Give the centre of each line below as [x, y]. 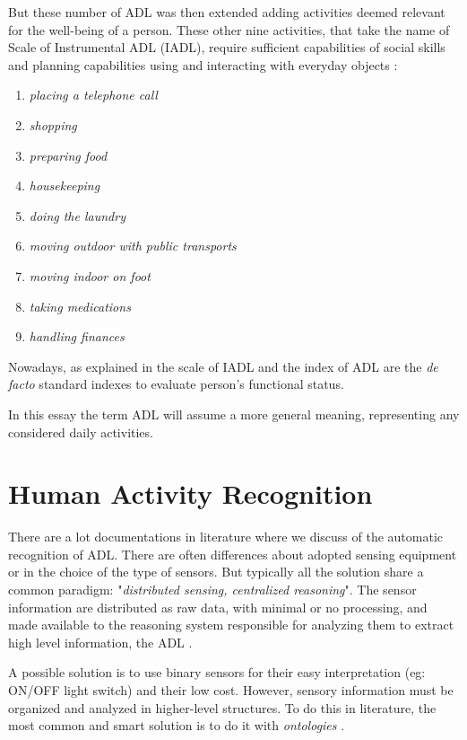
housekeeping [65, 185]
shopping [53, 124]
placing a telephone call [93, 95]
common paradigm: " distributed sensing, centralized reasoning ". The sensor [212, 589]
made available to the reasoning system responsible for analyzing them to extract [231, 625]
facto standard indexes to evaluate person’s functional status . [176, 384]
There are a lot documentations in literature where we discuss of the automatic [226, 537]
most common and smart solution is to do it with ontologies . [177, 725]
